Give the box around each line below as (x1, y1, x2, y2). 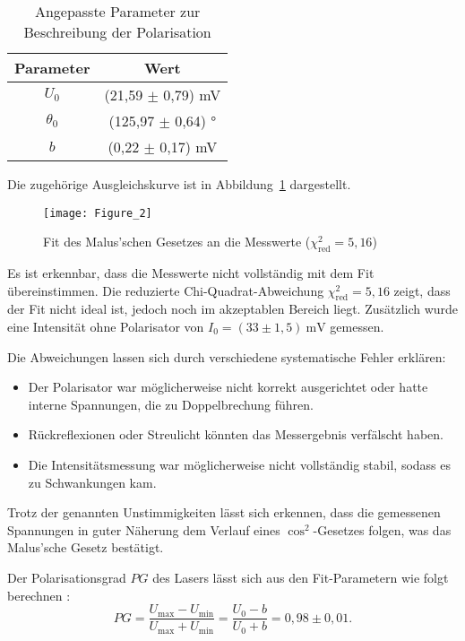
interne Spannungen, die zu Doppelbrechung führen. (28, 394, 314, 413)
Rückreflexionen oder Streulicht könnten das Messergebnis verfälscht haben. (28, 425, 443, 444)
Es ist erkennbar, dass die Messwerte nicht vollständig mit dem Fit (7, 264, 375, 282)
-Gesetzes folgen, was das (313, 520, 452, 539)
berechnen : (7, 585, 71, 604)
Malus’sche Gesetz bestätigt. (7, 538, 164, 557)
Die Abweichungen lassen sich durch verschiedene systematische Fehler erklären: (7, 347, 446, 366)
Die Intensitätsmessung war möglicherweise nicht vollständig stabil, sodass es (28, 455, 452, 473)
